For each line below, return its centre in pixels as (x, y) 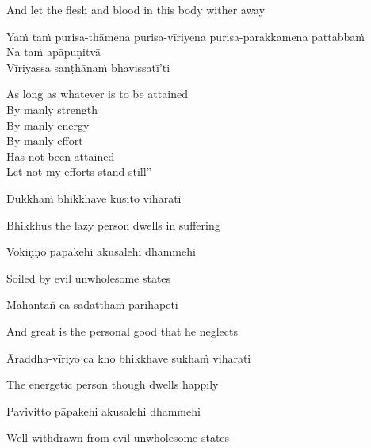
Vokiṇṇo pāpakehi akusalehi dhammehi (101, 251)
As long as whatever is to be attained (97, 94)
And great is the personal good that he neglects (122, 330)
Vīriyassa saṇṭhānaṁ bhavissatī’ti (88, 67)
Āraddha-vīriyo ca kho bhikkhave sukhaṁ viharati (129, 357)
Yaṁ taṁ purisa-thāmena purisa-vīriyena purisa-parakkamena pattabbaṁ (185, 36)
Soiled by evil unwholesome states (89, 277)
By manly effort (45, 140)
